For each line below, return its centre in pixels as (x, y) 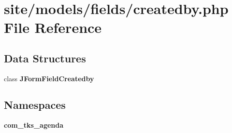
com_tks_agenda (34, 125)
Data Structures (45, 58)
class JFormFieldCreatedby (49, 78)
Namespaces (35, 104)
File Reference (53, 27)
